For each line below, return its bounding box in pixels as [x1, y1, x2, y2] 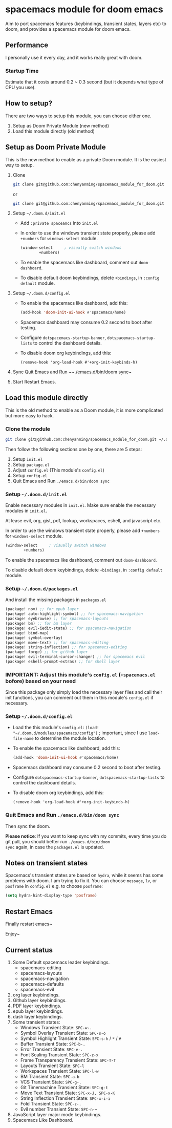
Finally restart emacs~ [5, 921, 53, 927]
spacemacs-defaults [20, 981, 64, 987]
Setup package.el [12, 462, 50, 468]
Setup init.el [12, 456, 43, 462]
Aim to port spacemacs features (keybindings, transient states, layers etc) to [5, 20, 166, 27]
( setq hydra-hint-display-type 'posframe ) [5, 893, 97, 898]
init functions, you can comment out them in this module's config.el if [5, 695, 154, 701]
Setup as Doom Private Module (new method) [12, 122, 109, 129]
